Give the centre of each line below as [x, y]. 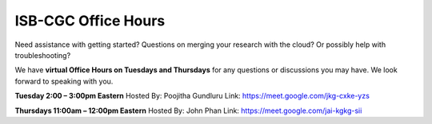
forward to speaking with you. [64, 81]
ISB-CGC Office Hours [90, 21]
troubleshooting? [43, 55]
